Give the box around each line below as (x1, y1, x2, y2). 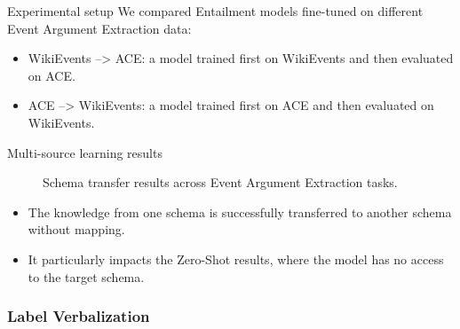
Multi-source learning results (7, 143, 163, 161)
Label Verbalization (7, 305, 150, 327)
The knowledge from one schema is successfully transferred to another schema (28, 202, 452, 221)
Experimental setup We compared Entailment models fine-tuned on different (7, 2, 424, 20)
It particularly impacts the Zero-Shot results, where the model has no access (28, 249, 444, 268)
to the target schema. (28, 267, 145, 286)
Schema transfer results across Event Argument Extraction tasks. (43, 173, 398, 192)
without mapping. (28, 220, 125, 239)
